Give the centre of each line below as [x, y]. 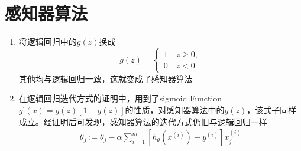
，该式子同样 [272, 109]
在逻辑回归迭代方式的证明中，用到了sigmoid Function [120, 98]
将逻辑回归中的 [48, 42]
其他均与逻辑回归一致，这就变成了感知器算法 [106, 78]
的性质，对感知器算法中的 [175, 109]
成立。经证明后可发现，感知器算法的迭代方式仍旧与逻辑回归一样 [143, 121]
